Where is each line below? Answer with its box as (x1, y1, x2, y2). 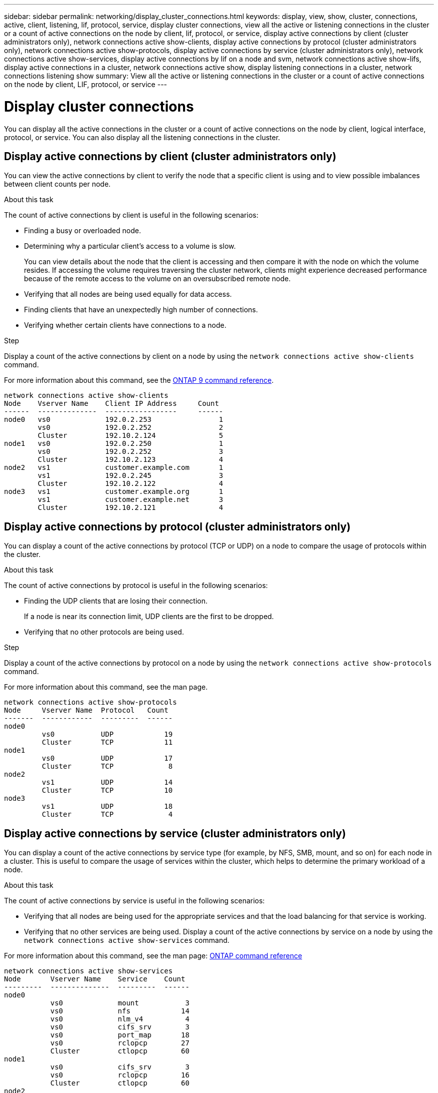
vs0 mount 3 (50, 999, 189, 1007)
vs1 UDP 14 (41, 778, 173, 787)
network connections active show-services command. (24, 936, 229, 945)
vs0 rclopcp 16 (50, 1071, 189, 1079)
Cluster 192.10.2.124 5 (37, 431, 223, 440)
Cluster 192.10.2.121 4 (37, 503, 223, 512)
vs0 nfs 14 (50, 1007, 189, 1015)
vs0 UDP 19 (41, 730, 173, 739)
